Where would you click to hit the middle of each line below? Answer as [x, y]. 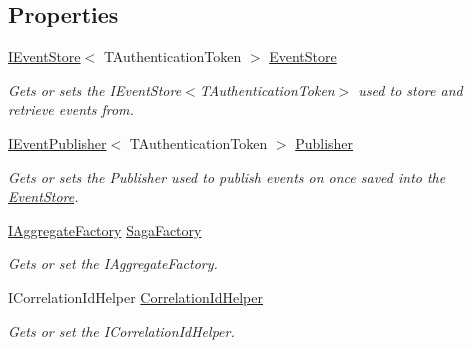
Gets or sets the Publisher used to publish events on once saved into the [227, 176]
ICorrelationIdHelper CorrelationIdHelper [135, 296]
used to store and [410, 89]
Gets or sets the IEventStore [95, 89]
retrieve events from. [71, 109]
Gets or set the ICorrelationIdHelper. [121, 330]
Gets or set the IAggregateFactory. [113, 263]
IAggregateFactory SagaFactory [105, 229]
